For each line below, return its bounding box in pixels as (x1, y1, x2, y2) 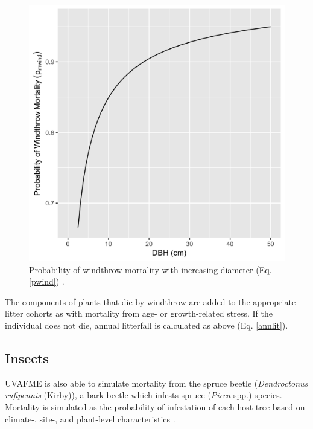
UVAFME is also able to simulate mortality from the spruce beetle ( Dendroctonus (5, 376, 308, 389)
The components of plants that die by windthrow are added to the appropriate (5, 295, 296, 308)
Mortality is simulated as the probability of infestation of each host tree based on (5, 400, 305, 413)
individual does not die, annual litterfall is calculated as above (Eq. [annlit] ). (5, 318, 288, 331)
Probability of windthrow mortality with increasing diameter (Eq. (29, 263, 272, 276)
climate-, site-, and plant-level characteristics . (5, 412, 175, 425)
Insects (5, 348, 49, 367)
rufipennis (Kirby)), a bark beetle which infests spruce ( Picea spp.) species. (5, 389, 282, 401)
